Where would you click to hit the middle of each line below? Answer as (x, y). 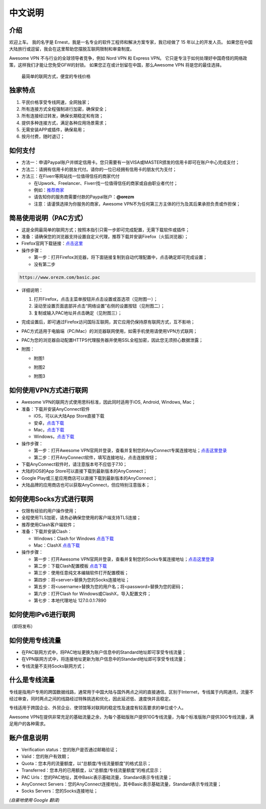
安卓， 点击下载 (49, 423)
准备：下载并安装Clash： (47, 531)
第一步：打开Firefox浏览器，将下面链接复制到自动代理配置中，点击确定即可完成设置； (121, 257)
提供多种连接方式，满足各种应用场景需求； (65, 123)
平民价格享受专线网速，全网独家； (56, 102)
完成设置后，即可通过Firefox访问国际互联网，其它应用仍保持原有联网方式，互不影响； (108, 322)
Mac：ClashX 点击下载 (57, 545)
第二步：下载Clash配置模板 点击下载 (70, 566)
